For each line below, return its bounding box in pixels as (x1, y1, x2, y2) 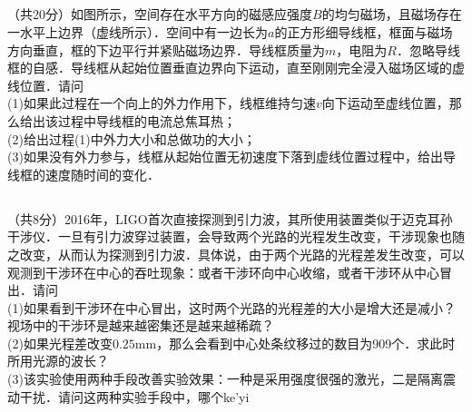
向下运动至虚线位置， (321, 93, 449, 113)
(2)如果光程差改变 (7, 333, 113, 352)
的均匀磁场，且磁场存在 (321, 5, 462, 24)
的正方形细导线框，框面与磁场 (274, 22, 453, 41)
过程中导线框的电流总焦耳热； (57, 111, 236, 130)
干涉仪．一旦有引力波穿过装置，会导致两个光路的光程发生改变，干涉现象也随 (7, 227, 465, 246)
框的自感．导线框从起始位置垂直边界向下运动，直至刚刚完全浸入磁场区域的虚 (7, 58, 465, 77)
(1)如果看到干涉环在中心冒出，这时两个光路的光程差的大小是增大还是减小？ (7, 298, 456, 317)
